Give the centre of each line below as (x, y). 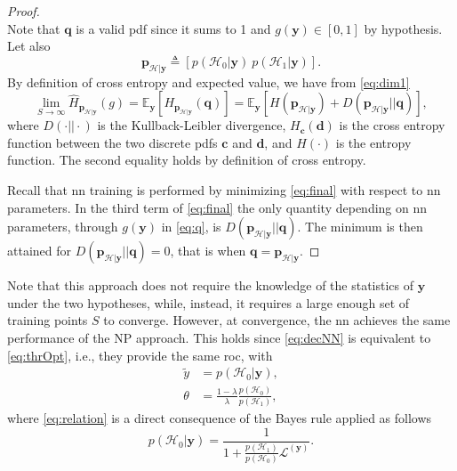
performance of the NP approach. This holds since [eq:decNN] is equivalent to (219, 337)
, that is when (208, 251)
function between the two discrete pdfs (112, 142)
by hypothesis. (403, 28)
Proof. (24, 11)
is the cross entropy (392, 125)
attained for (40, 251)
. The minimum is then (360, 227)
